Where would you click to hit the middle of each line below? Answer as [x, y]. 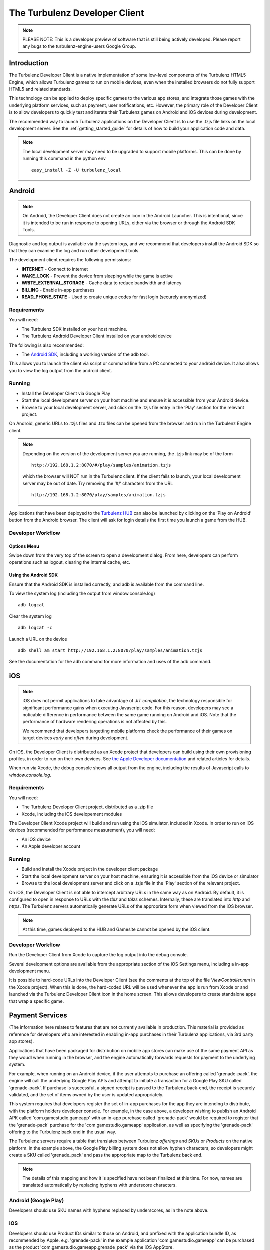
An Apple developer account [51, 846]
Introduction [29, 63]
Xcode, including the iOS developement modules [72, 814]
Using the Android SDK [34, 575]
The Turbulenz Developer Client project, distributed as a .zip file [87, 807]
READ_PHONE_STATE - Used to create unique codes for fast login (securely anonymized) [114, 297]
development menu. [30, 971]
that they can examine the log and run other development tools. [74, 250]
